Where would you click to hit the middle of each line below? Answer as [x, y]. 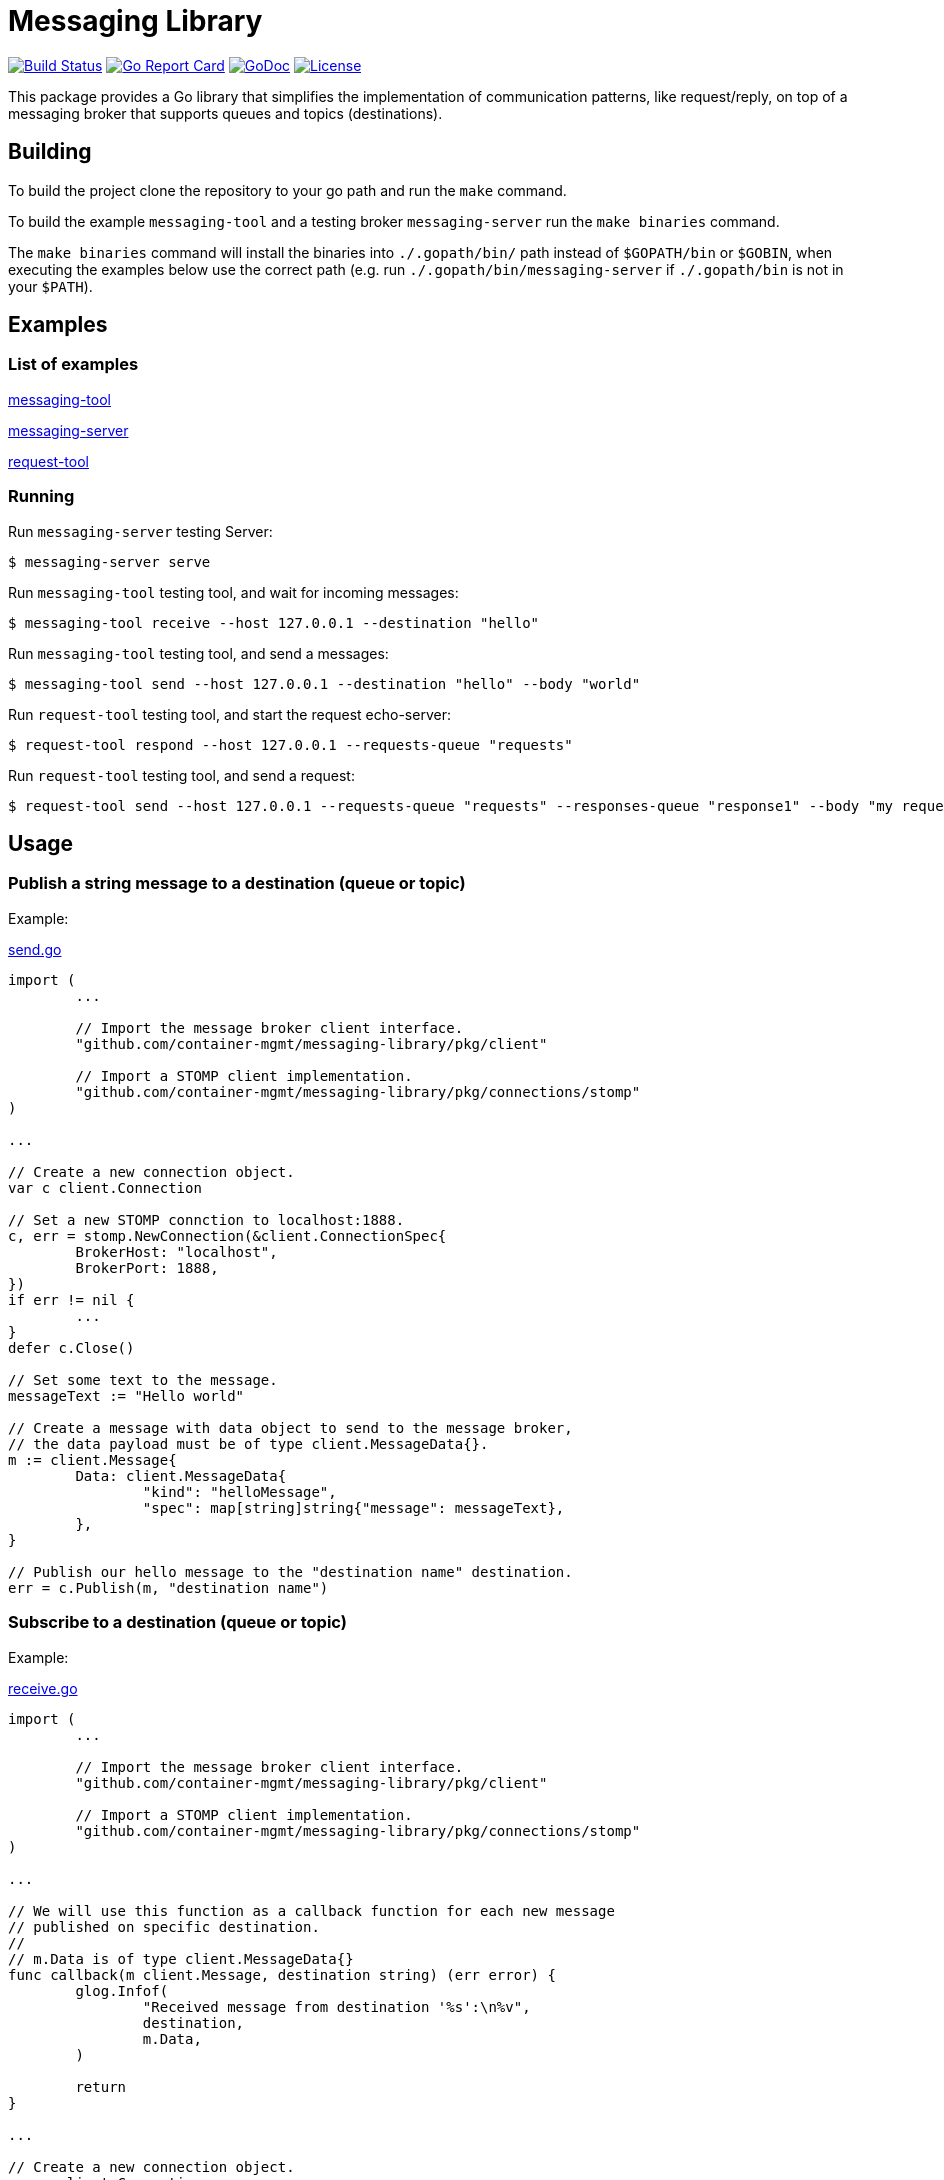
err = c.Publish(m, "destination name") [168, 1587]
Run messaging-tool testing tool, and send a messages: [198, 653]
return [101, 2086]
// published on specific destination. [164, 1926]
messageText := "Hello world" [126, 1395]
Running [41, 496]
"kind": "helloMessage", [239, 1491]
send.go [35, 949]
